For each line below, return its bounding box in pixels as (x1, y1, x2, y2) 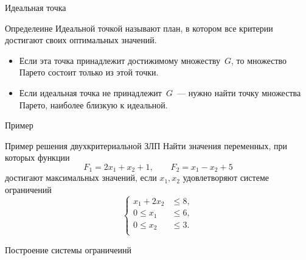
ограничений (5, 183, 52, 195)
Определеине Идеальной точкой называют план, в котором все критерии (5, 21, 273, 34)
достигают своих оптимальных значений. (5, 33, 157, 46)
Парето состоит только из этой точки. (19, 66, 159, 79)
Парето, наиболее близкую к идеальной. (19, 98, 168, 111)
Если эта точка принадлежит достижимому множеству (19, 54, 221, 66)
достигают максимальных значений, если (5, 171, 157, 184)
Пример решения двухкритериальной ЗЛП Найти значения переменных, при (5, 139, 288, 152)
